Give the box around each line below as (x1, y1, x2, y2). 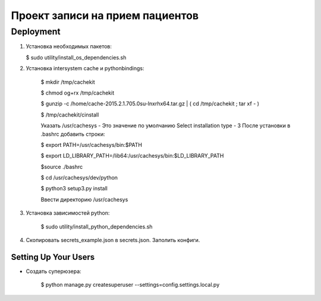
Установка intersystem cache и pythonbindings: (26, 65, 144, 72)
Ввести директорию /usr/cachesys (40, 196, 128, 203)
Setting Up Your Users (11, 252, 95, 262)
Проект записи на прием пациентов (11, 9, 199, 22)
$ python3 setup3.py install (40, 185, 108, 192)
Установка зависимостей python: (26, 209, 110, 217)
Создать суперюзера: (26, 268, 81, 275)
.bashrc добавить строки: (40, 130, 105, 137)
